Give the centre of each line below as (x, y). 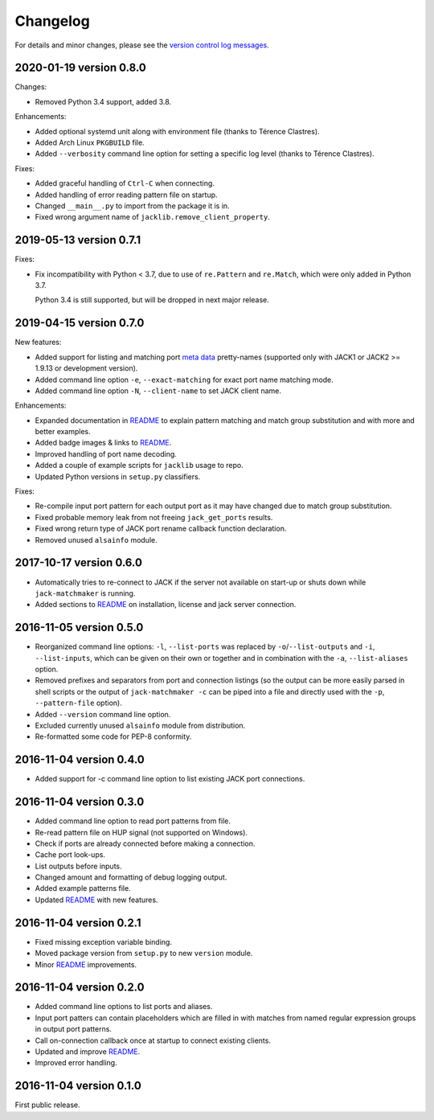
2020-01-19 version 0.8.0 (80, 68)
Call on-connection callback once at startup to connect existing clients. (153, 1040)
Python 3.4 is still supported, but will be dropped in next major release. (152, 300)
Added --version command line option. (103, 714)
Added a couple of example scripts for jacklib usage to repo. (139, 466)
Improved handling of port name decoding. (106, 453)
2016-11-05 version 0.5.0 (79, 628)
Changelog (52, 21)
